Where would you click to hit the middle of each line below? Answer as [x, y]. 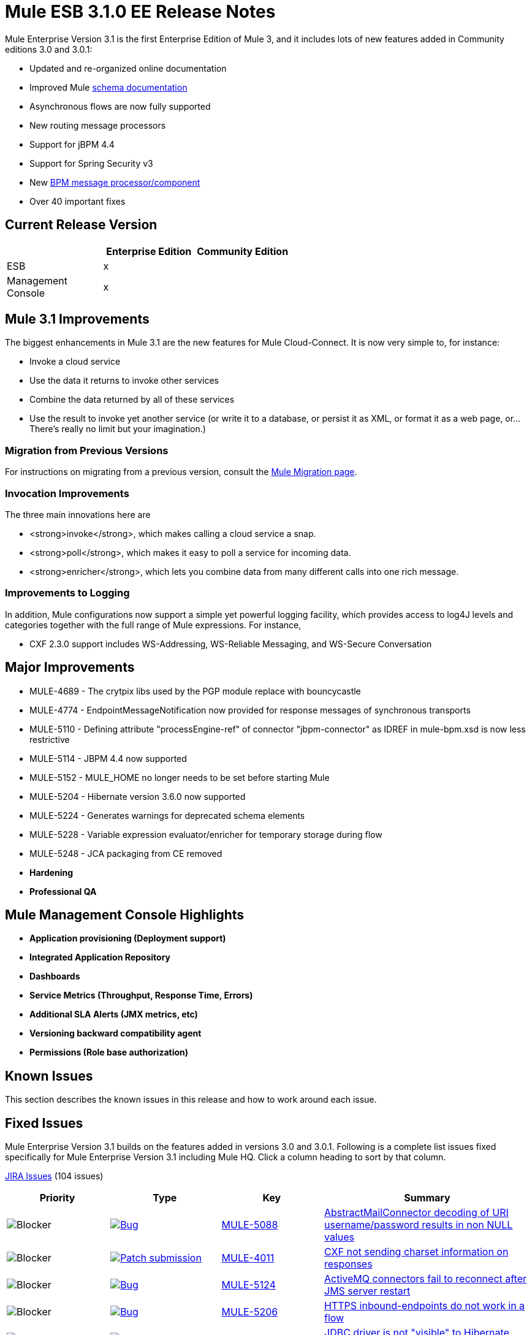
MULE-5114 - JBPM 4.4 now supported [108, 758]
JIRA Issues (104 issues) [54, 1176]
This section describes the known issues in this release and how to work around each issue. [191, 1100]
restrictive [50, 739]
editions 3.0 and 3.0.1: [49, 49]
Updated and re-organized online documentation [128, 68]
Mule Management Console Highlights [125, 915]
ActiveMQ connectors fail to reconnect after [426, 1279]
